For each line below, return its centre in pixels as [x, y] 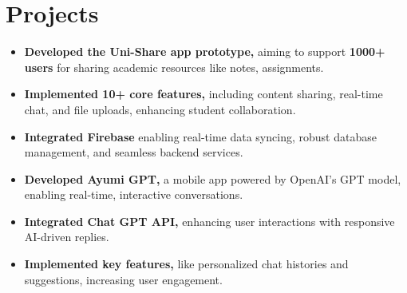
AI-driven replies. [67, 237]
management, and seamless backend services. [134, 152]
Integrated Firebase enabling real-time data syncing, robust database [200, 136]
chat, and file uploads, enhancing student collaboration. [160, 109]
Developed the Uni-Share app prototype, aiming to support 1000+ [205, 51]
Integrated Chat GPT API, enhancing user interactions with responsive [209, 221]
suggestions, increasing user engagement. [123, 279]
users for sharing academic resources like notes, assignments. [174, 67]
